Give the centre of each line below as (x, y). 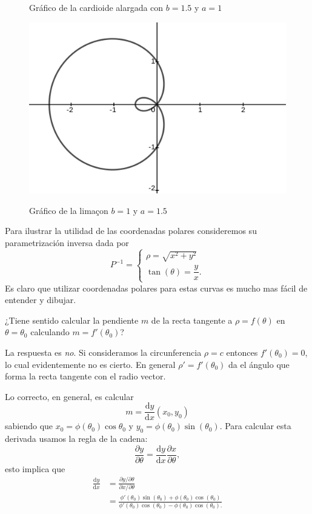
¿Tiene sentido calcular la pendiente (72, 320)
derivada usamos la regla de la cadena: (76, 439)
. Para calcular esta (255, 426)
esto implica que (35, 468)
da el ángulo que (259, 364)
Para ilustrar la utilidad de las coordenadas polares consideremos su (131, 231)
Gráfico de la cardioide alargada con (96, 7)
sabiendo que (29, 426)
